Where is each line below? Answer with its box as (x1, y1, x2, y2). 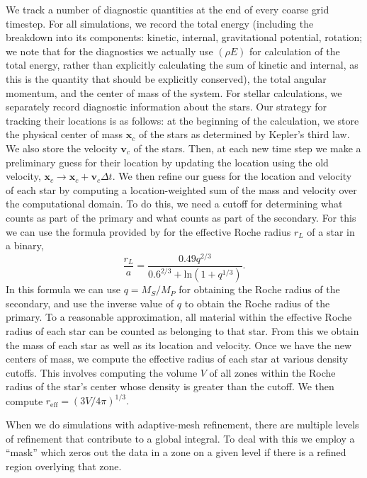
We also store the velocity (6, 140, 118, 155)
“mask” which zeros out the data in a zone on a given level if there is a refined (6, 445, 346, 460)
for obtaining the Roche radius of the (179, 282, 340, 297)
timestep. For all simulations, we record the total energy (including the (6, 16, 314, 30)
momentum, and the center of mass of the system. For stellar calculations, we (6, 85, 342, 100)
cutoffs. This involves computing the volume (6, 365, 198, 380)
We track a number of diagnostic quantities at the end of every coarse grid (6, 2, 329, 16)
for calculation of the (249, 43, 340, 58)
